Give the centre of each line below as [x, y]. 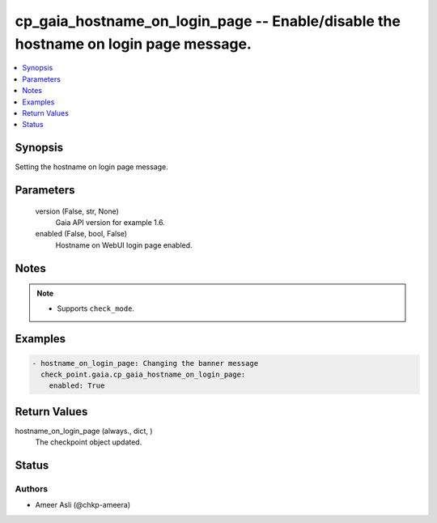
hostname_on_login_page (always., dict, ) [84, 431]
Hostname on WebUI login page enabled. [124, 245]
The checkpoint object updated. [89, 442]
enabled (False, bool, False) [81, 234]
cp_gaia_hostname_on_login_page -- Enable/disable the [208, 21]
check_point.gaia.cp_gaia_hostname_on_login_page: [143, 374]
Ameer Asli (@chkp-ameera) [83, 505]
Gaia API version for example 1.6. [110, 222]
